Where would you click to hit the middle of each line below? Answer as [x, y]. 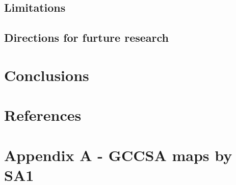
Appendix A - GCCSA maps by [118, 155]
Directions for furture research [86, 37]
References [43, 115]
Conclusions [47, 75]
